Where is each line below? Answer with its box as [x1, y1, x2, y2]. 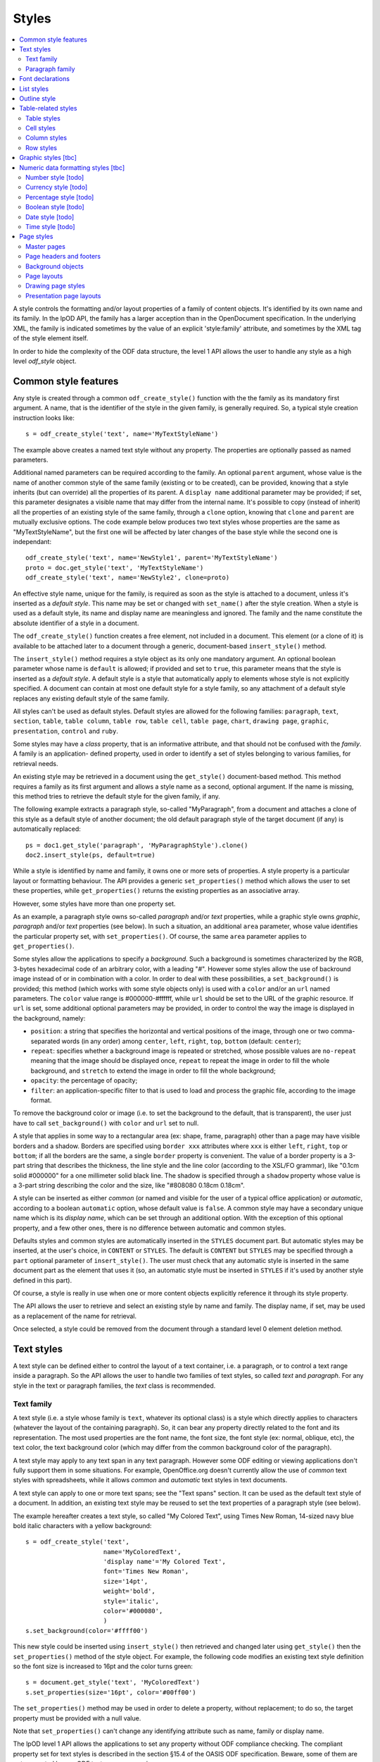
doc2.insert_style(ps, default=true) [25, 851, 156, 859]
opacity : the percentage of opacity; [30, 1076, 138, 1085]
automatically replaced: [13, 825, 81, 833]
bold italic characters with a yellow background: [13, 1521, 152, 1529]
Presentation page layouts [25, 291, 101, 300]
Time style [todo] [25, 222, 75, 230]
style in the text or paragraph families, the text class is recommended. [13, 1381, 216, 1390]
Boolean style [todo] [25, 203, 84, 211]
